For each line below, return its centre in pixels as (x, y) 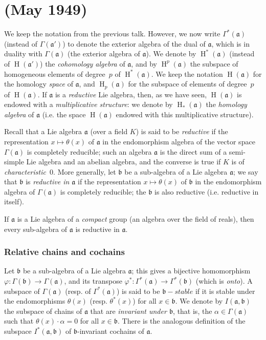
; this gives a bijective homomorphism (191, 271)
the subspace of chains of (43, 311)
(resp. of (78, 291)
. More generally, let (85, 171)
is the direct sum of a (193, 151)
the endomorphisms (35, 301)
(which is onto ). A (224, 281)
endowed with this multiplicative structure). (185, 114)
